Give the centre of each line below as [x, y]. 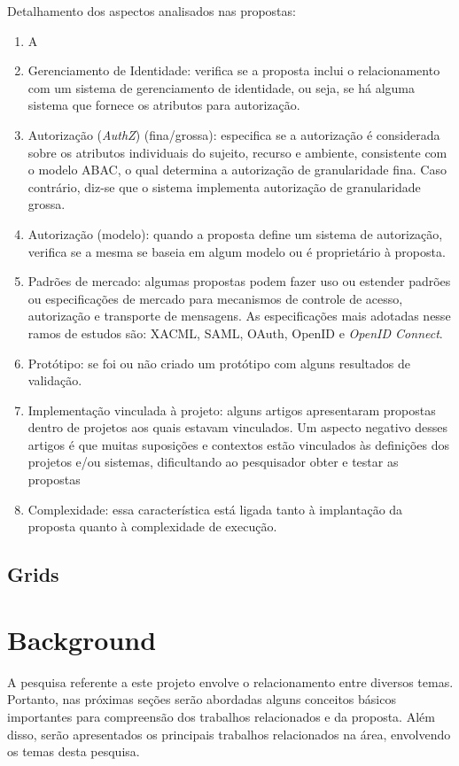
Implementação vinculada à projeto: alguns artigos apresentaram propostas [232, 410]
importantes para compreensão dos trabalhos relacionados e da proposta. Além [221, 716]
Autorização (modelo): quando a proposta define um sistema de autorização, [235, 233]
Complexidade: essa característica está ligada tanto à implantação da [215, 509]
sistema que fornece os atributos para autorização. [164, 105]
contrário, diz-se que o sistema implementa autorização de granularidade [224, 186]
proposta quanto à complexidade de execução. [152, 526]
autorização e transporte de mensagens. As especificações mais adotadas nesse [239, 316]
